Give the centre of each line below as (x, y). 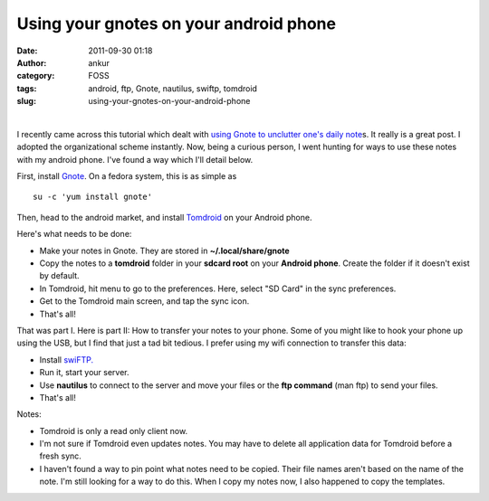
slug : (26, 101)
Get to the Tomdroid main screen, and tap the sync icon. (144, 301)
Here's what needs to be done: (74, 234)
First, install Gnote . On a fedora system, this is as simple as (127, 176)
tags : (27, 88)
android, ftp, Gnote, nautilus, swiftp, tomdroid (173, 88)
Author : (32, 62)
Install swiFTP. (67, 359)
